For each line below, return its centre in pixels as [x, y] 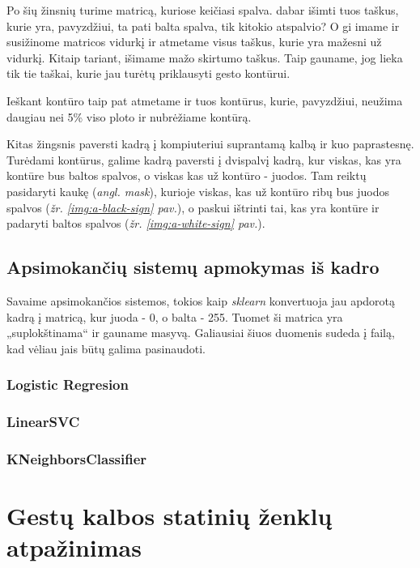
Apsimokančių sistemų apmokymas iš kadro [193, 267]
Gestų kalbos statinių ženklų [170, 516]
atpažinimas [74, 547]
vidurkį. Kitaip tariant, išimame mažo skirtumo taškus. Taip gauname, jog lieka [205, 57]
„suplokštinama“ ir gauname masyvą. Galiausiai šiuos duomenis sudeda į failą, [201, 333]
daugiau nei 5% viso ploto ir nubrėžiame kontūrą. [129, 116]
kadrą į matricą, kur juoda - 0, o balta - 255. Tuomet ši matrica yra [175, 316]
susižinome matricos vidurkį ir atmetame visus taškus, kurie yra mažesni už [194, 42]
